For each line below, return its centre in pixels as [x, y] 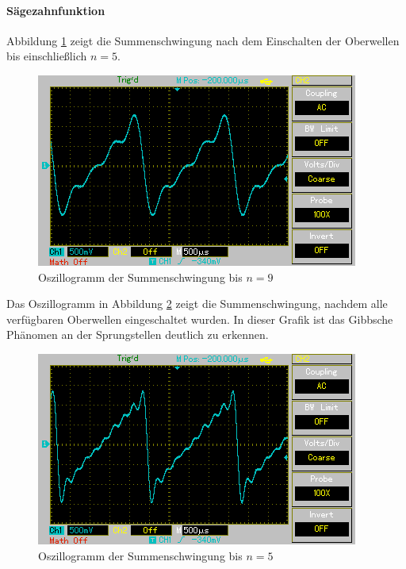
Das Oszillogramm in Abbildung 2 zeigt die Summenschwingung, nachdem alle [197, 304]
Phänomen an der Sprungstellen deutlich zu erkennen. [138, 334]
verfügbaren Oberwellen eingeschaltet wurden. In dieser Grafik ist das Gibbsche [200, 319]
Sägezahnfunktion [56, 10]
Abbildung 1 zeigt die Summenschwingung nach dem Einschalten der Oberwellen [203, 40]
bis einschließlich [47, 56]
